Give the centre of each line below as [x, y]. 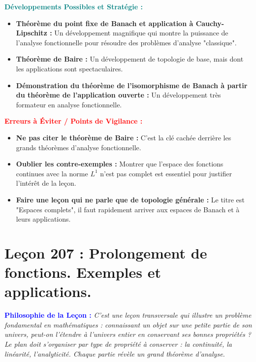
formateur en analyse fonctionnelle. [69, 104]
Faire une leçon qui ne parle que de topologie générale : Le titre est [130, 199]
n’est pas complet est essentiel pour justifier [166, 173]
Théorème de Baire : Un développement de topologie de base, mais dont [130, 59]
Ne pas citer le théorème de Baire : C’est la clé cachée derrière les [124, 137]
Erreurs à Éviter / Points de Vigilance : [74, 121]
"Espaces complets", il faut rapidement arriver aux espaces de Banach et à [128, 209]
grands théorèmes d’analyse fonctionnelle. [79, 147]
